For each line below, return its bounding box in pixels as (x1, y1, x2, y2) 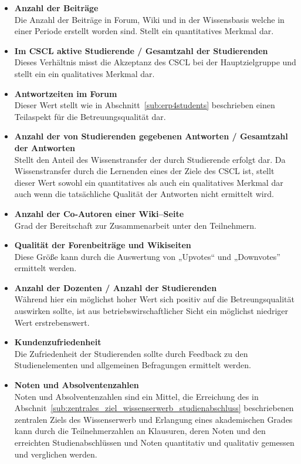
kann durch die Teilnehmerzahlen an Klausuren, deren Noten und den (14, 425, 266, 437)
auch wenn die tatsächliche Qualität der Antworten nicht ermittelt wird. (14, 188, 274, 200)
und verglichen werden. (14, 448, 97, 460)
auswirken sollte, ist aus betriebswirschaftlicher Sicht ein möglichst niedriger (14, 305, 289, 317)
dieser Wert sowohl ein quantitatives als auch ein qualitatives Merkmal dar (14, 176, 283, 188)
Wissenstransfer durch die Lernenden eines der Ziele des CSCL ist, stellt (14, 165, 275, 177)
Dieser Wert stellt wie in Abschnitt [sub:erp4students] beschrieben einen (14, 99, 275, 111)
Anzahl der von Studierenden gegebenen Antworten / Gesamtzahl (14, 130, 288, 142)
